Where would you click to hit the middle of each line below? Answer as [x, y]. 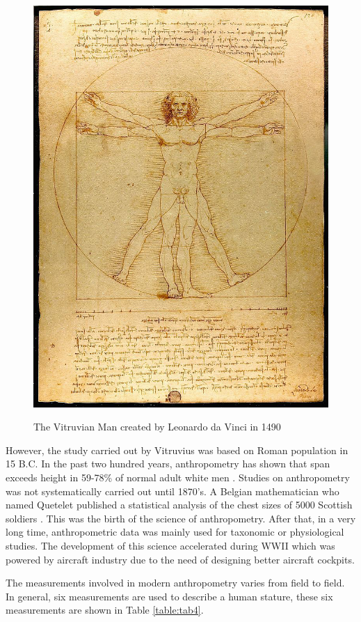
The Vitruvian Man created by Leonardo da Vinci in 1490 [157, 427]
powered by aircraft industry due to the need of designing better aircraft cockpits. [180, 559]
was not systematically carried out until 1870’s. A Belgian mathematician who [173, 491]
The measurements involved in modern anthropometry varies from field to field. [175, 583]
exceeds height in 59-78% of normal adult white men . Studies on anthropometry [178, 477]
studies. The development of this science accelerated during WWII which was [170, 545]
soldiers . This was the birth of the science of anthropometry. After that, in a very [181, 518]
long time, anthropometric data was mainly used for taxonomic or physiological [175, 532]
